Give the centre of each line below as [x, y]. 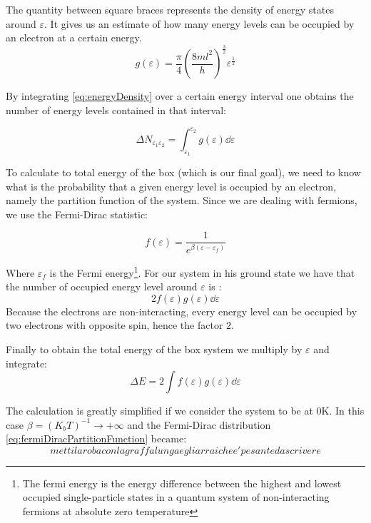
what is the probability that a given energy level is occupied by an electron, [171, 186]
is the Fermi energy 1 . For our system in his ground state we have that [202, 271]
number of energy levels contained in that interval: [116, 110]
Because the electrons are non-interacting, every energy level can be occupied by [182, 311]
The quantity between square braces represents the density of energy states [170, 9]
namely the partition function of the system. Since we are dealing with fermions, [182, 200]
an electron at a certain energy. [74, 37]
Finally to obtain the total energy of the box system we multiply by [154, 349]
